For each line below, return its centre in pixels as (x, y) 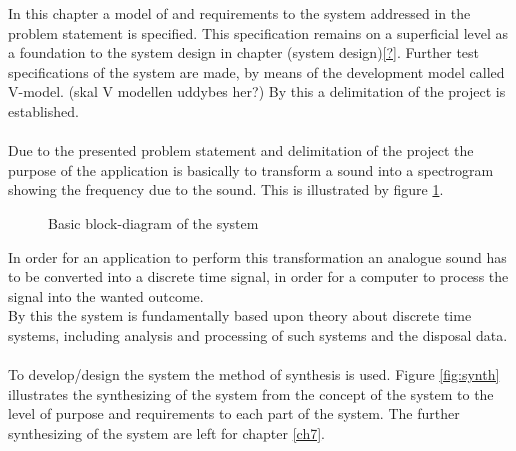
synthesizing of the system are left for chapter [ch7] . (166, 432)
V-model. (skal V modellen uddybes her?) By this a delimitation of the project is (257, 91)
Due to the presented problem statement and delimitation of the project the (241, 150)
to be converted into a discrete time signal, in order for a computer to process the (258, 276)
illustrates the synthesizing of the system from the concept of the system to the (251, 393)
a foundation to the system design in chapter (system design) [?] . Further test (244, 52)
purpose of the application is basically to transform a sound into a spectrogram (251, 169)
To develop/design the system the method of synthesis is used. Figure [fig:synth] (254, 374)
